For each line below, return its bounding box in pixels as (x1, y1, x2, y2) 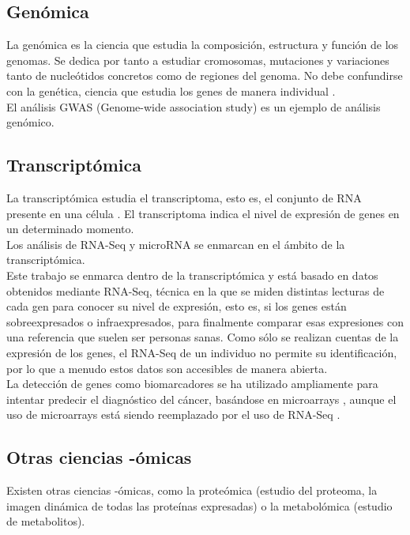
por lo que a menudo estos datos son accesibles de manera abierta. (6, 360, 328, 376)
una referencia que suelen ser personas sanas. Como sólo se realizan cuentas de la (6, 329, 399, 345)
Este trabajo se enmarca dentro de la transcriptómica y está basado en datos (6, 266, 378, 283)
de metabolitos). (6, 513, 85, 529)
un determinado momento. (6, 220, 134, 237)
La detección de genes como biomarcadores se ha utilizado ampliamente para (6, 375, 378, 392)
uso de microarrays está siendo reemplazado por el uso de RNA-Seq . (6, 406, 340, 423)
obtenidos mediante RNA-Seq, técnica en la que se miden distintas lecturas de (6, 282, 385, 299)
